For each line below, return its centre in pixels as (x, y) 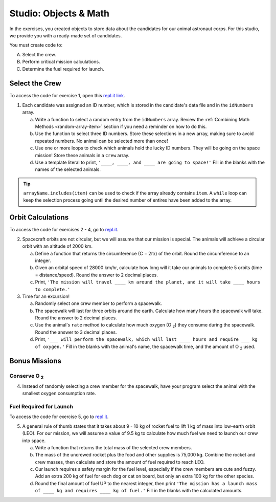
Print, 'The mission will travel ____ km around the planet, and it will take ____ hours (148, 282)
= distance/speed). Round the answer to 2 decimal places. (97, 275)
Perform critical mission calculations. (61, 62)
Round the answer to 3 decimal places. (76, 332)
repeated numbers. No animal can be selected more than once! (101, 141)
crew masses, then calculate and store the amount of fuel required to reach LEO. (120, 462)
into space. (34, 441)
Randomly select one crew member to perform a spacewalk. (98, 303)
